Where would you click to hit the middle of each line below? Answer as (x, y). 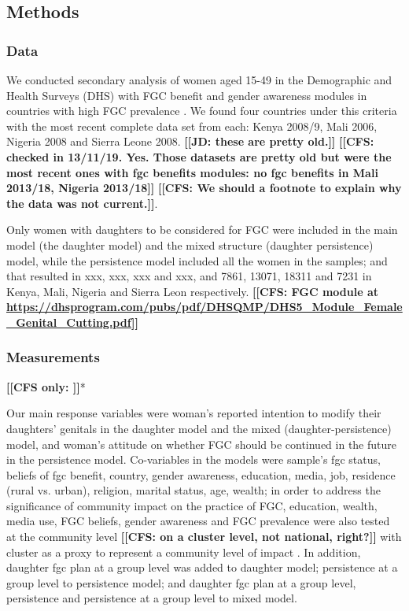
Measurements (53, 357)
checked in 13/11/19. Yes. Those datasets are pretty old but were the (199, 156)
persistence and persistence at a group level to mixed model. (152, 598)
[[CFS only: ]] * (46, 386)
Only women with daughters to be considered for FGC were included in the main (202, 230)
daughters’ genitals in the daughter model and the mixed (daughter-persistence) (199, 428)
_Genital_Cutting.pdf (69, 322)
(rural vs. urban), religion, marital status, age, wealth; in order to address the (193, 490)
